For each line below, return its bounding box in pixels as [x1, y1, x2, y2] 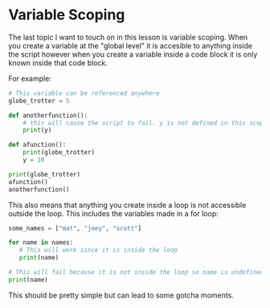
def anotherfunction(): [8, 111, 88, 119]
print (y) [22, 127, 52, 135]
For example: [8, 73, 52, 83]
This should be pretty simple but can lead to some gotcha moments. [8, 290, 235, 300]
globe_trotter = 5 [8, 97, 70, 105]
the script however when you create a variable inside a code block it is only [8, 49, 258, 59]
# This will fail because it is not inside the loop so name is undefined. [8, 268, 268, 277]
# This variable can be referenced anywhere [8, 89, 160, 98]
